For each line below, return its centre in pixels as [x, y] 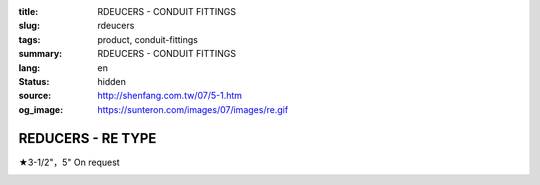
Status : [34, 81]
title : [28, 11]
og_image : [41, 109]
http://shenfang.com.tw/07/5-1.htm [170, 96]
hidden [112, 81]
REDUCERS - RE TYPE [87, 138]
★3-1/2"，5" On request [69, 162]
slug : [29, 26]
